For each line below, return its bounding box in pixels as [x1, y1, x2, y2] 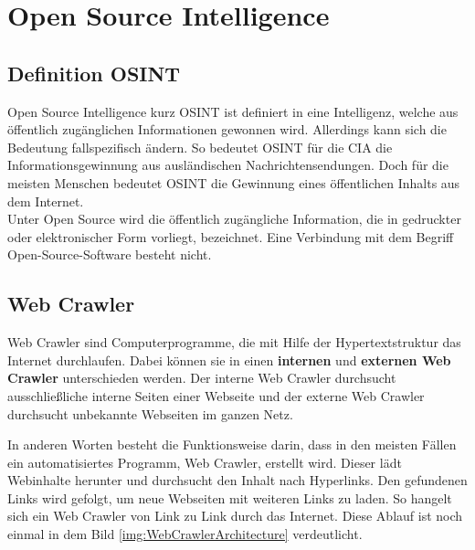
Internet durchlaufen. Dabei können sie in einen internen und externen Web [7, 350, 451, 369]
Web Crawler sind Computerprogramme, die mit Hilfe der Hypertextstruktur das [7, 333, 461, 352]
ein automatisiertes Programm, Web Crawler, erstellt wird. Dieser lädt [7, 452, 402, 471]
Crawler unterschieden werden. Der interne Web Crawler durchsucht [7, 368, 396, 387]
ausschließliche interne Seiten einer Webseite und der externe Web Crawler [7, 386, 425, 405]
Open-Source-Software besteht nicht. [7, 245, 212, 264]
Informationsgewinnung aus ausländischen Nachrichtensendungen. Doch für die [7, 155, 449, 175]
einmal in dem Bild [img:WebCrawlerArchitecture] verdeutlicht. [7, 524, 363, 544]
